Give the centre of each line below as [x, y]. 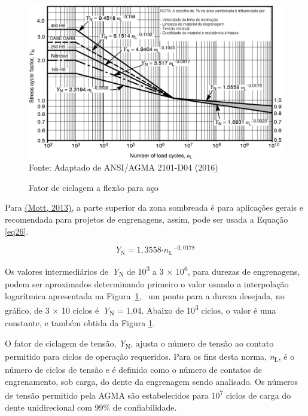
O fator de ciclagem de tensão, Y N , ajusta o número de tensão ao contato [139, 344]
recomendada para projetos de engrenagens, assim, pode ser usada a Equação [147, 219]
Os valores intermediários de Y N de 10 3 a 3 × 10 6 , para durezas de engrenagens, [153, 271]
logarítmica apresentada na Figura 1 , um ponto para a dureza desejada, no [145, 296]
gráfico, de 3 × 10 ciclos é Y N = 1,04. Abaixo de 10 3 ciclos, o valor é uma [141, 310]
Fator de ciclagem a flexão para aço [94, 187]
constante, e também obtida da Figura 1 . [80, 323]
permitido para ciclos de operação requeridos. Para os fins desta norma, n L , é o [150, 357]
